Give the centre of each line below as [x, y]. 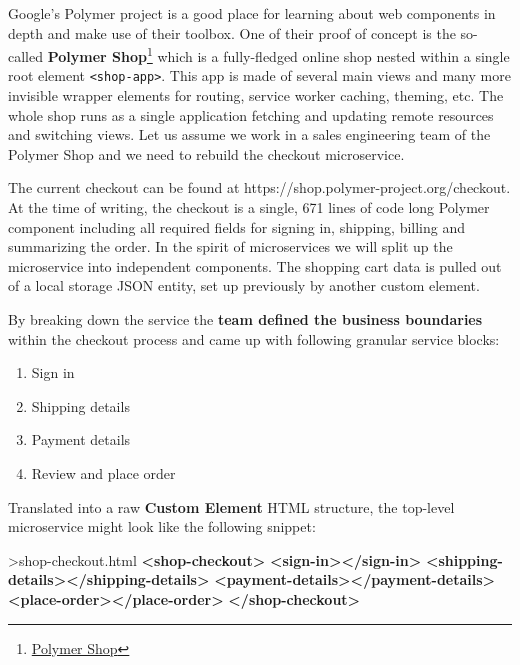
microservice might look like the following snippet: [162, 526]
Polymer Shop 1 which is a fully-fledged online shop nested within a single [278, 54]
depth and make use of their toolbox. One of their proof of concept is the [232, 32]
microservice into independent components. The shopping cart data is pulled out [255, 265]
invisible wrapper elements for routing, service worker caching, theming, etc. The [256, 95]
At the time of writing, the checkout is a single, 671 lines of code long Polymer [249, 207]
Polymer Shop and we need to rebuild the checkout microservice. [206, 153]
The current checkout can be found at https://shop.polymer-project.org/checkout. [259, 187]
